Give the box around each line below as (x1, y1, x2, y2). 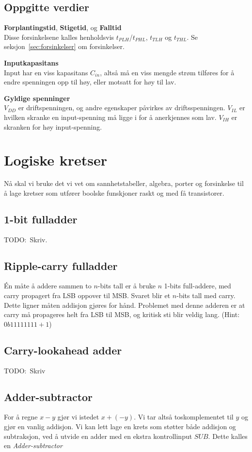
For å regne (4, 412, 38, 422)
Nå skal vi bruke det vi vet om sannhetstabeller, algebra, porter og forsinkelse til (4, 178, 244, 188)
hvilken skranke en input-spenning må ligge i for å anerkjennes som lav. (4, 112, 217, 122)
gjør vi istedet (57, 412, 99, 422)
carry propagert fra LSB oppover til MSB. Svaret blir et (4, 290, 171, 301)
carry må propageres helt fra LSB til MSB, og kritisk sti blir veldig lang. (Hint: (4, 309, 240, 319)
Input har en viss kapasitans (4, 67, 88, 77)
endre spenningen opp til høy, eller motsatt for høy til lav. (4, 77, 176, 87)
